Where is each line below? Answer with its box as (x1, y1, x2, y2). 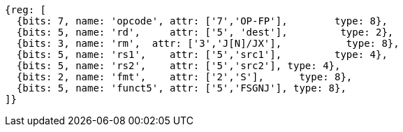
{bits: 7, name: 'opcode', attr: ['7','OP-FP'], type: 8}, (16, 15, 388, 27)
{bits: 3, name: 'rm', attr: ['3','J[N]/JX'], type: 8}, (16, 38, 400, 49)
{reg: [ (5, 4, 47, 15)
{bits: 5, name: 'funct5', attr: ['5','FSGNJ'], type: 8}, (16, 82, 346, 94)
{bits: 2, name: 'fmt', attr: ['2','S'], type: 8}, (16, 71, 353, 82)
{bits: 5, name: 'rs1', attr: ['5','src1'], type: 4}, (16, 49, 388, 60)
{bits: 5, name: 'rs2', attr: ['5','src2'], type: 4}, (16, 60, 341, 71)
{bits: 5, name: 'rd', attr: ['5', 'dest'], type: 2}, (16, 27, 394, 38)
